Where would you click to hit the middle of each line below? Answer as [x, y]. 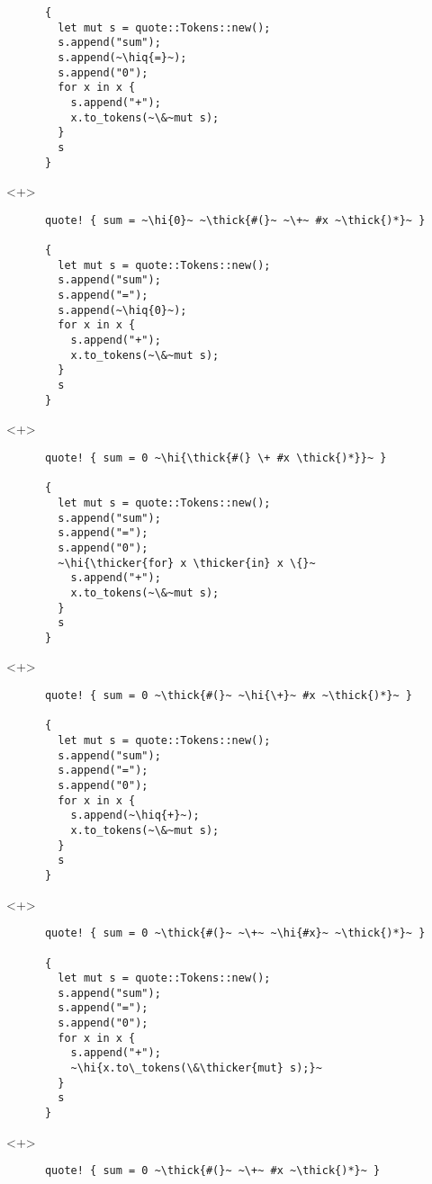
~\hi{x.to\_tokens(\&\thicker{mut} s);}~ [196, 1068]
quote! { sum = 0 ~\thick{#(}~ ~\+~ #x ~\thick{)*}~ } [212, 1171]
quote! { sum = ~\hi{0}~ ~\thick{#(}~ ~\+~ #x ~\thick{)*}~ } [235, 220]
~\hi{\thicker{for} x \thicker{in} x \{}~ [187, 563]
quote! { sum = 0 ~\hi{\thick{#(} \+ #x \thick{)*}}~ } [216, 457]
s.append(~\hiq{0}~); [122, 310]
